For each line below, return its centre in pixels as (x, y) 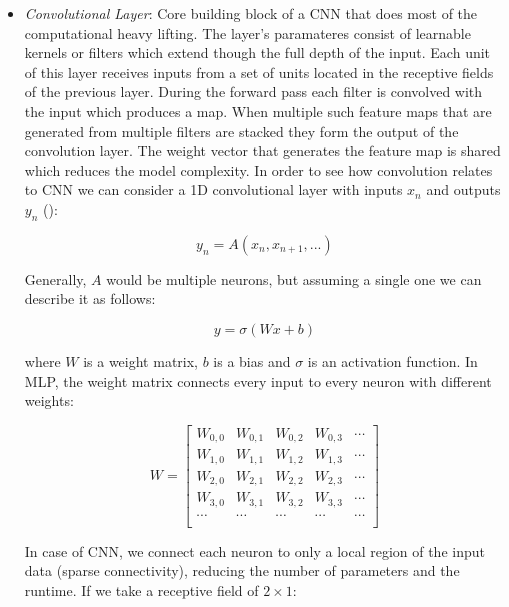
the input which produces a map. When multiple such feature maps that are (258, 110)
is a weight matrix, (140, 360)
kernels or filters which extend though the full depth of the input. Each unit (257, 52)
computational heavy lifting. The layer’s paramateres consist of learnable (247, 32)
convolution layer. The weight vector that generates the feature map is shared (262, 150)
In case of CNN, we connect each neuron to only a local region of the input (254, 550)
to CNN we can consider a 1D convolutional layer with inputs (213, 189)
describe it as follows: (90, 298)
